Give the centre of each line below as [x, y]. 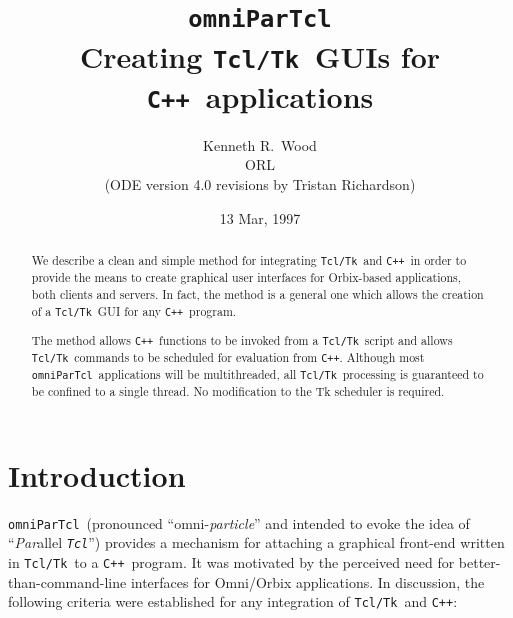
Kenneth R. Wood [260, 144]
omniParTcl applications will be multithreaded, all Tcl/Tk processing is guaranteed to [257, 373]
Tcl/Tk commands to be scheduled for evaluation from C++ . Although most [228, 356]
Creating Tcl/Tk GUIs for [260, 55]
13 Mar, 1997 [260, 217]
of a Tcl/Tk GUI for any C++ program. [134, 310]
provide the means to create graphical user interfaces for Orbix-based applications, [246, 277]
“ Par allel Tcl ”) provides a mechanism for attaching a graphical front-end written [256, 542]
